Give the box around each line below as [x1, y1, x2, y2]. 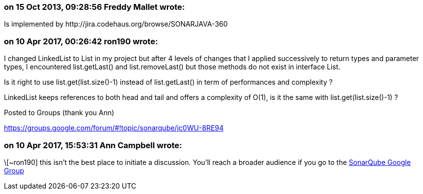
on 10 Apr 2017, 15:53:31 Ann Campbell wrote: [4, 140, 182, 150]
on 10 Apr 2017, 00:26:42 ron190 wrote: [4, 36, 158, 46]
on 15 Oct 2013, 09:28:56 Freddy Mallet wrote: [4, 2, 185, 12]
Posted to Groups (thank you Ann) [4, 108, 114, 117]
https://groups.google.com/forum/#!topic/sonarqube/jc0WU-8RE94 [4, 124, 224, 132]
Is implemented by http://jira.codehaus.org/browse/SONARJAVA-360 [4, 20, 228, 29]
